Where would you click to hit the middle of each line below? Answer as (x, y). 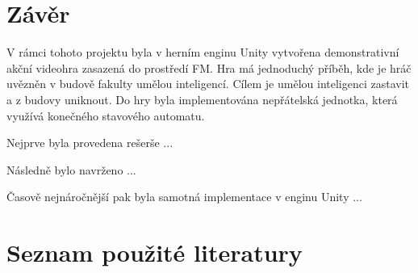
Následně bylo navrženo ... (71, 169)
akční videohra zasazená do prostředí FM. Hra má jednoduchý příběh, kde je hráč (209, 67)
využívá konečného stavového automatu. (106, 115)
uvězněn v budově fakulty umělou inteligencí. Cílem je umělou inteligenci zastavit (208, 84)
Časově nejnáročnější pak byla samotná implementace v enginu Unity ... (184, 197)
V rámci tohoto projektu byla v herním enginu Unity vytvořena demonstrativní (203, 52)
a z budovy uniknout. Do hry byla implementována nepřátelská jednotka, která (202, 99)
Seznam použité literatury (155, 252)
